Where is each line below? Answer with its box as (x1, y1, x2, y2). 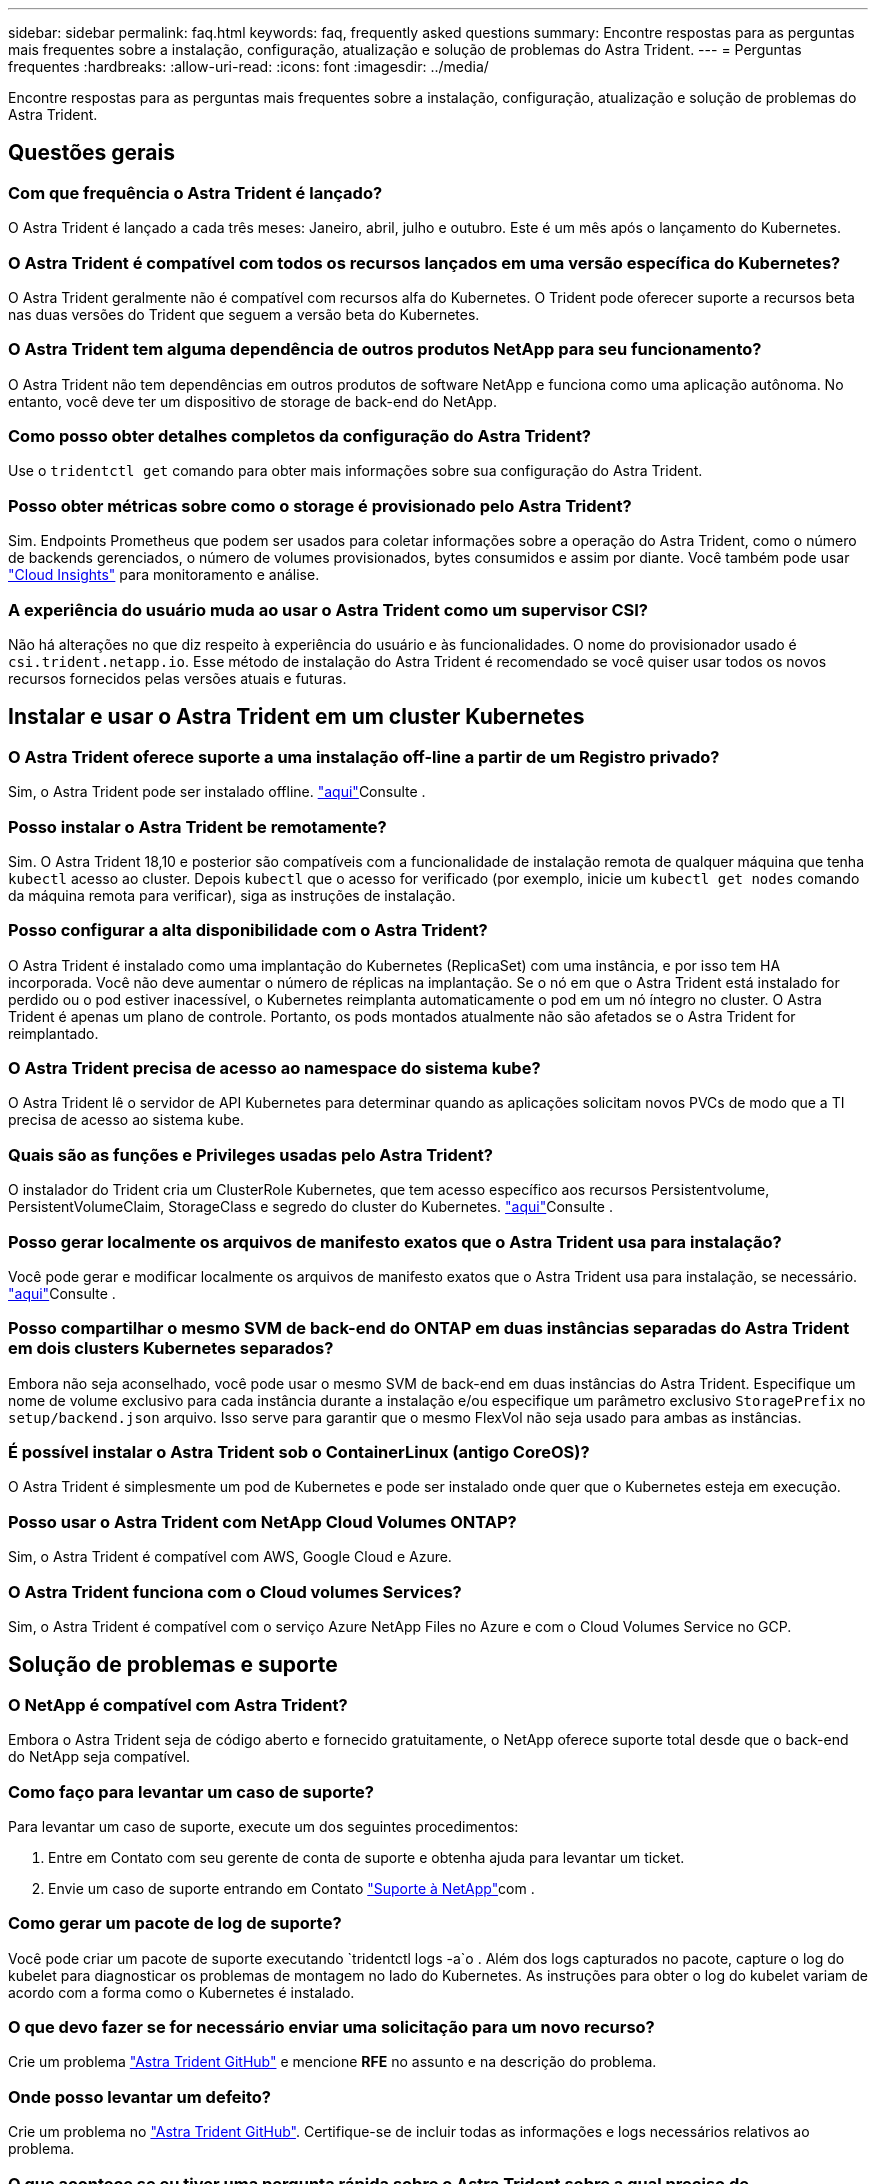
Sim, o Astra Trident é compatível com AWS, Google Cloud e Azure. (8, 1548, 452, 1566)
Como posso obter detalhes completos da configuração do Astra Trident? (8, 426, 592, 447)
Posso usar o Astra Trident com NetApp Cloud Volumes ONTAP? (8, 1511, 517, 1532)
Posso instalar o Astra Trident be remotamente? (8, 816, 387, 837)
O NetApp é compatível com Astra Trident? (8, 1694, 348, 1715)
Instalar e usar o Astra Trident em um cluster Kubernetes (8, 704, 585, 730)
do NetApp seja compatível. (8, 1748, 191, 1766)
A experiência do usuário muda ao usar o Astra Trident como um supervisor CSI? (8, 599, 648, 620)
